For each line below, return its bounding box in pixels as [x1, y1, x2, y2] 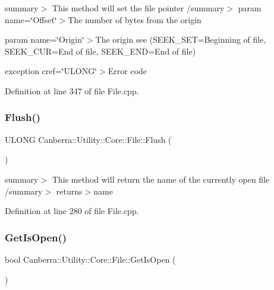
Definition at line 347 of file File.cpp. [5, 84, 139, 97]
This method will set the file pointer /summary [52, 2, 225, 14]
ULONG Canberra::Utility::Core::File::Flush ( [5, 133, 172, 145]
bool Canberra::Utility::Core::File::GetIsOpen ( [5, 253, 176, 265]
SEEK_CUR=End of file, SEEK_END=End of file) [5, 44, 196, 57]
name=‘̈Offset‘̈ [5, 13, 57, 26]
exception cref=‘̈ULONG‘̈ [5, 65, 97, 77]
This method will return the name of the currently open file [52, 173, 270, 185]
